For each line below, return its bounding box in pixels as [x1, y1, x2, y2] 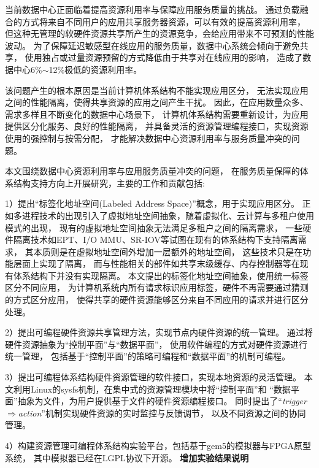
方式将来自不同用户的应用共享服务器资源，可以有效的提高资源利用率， [21, 15, 306, 28]
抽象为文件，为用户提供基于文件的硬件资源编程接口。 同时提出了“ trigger [17, 394, 307, 407]
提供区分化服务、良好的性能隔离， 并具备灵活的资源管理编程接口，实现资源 [5, 120, 309, 132]
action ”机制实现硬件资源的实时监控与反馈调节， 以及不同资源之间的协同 [18, 406, 306, 419]
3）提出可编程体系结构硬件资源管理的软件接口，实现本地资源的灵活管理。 [5, 370, 301, 383]
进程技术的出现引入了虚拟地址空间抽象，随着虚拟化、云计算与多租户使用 [21, 209, 314, 221]
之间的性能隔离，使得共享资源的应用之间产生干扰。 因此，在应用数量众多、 [5, 96, 309, 109]
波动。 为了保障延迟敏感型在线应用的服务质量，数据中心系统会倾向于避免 [5, 39, 300, 52]
